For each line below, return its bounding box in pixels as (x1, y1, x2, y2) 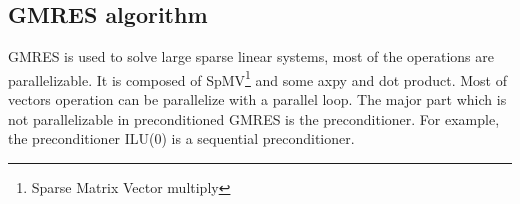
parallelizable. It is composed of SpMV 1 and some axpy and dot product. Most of (8, 66, 507, 90)
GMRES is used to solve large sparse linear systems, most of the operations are (8, 46, 494, 67)
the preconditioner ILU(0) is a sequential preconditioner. (8, 128, 355, 149)
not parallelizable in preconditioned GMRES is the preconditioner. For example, (8, 108, 500, 129)
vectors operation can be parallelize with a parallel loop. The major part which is (8, 89, 507, 110)
